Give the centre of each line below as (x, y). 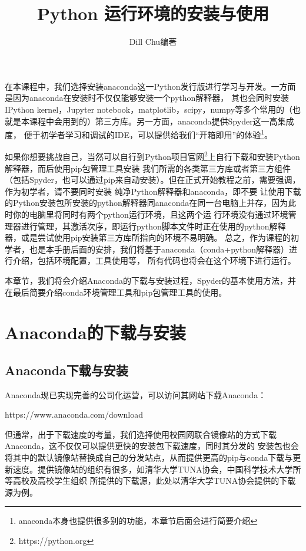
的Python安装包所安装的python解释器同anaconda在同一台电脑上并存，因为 (147, 203)
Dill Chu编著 (153, 42)
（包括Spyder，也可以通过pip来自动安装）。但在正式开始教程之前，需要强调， (153, 180)
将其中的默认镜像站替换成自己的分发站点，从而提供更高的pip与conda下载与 (149, 457)
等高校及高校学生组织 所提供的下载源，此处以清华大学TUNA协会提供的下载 (150, 481)
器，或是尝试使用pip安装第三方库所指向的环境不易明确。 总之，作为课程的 (148, 237)
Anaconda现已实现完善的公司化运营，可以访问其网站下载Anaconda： (136, 394)
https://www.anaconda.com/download (74, 414)
